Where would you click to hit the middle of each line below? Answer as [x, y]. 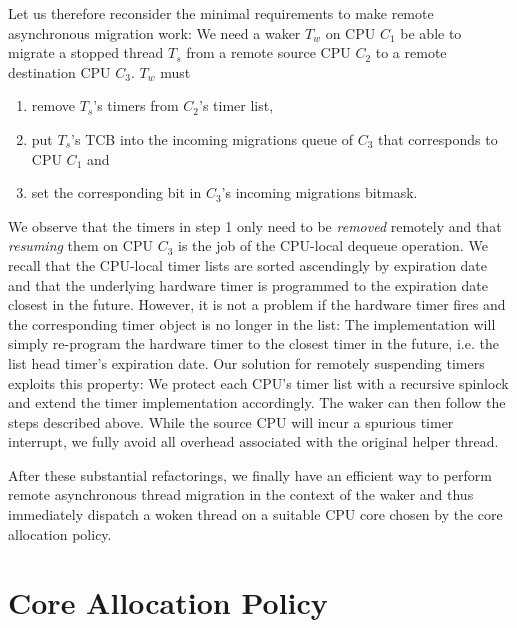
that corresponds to [438, 138]
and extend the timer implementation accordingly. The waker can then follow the [257, 402]
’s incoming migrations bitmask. [319, 192]
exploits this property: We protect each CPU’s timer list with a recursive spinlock [258, 382]
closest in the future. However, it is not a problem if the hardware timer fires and [257, 304]
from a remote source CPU [268, 52]
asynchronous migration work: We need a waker [154, 32]
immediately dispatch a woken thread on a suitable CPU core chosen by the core [255, 514]
